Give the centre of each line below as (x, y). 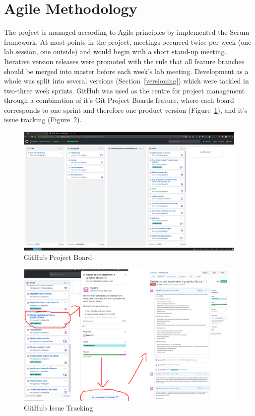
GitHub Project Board (58, 257)
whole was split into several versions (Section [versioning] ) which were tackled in (127, 81)
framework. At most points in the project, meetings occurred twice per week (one (128, 42)
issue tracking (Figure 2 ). (43, 120)
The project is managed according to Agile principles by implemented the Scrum (127, 32)
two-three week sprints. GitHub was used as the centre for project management (125, 90)
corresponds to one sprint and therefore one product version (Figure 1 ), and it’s (126, 110)
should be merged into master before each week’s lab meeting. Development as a (126, 71)
